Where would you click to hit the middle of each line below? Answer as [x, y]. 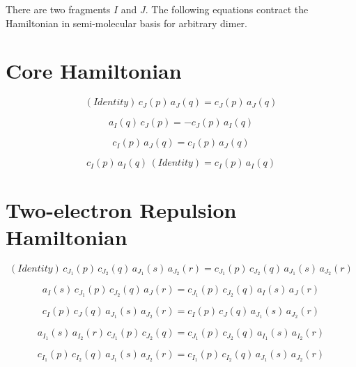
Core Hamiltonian [94, 71]
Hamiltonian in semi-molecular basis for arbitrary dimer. [126, 23]
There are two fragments [58, 9]
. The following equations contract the [227, 9]
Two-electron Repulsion [121, 209]
